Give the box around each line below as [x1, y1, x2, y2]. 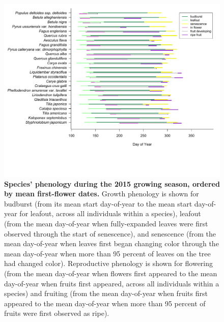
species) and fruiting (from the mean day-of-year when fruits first [4, 288, 208, 299]
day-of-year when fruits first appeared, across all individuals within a [4, 278, 219, 288]
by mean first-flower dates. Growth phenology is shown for [4, 188, 199, 199]
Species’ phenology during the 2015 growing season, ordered [4, 178, 220, 189]
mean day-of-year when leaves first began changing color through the [4, 238, 219, 249]
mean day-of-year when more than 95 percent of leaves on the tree [4, 248, 211, 258]
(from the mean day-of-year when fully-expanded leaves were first [4, 218, 208, 229]
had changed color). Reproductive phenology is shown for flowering [4, 258, 213, 269]
